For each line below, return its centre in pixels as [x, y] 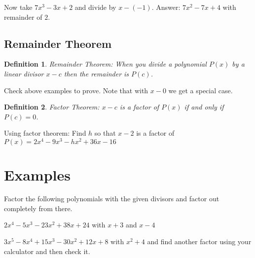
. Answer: [166, 7]
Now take [18, 7]
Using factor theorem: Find [45, 133]
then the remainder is [96, 73]
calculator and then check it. [47, 251]
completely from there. [38, 208]
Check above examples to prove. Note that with [76, 90]
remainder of [23, 17]
